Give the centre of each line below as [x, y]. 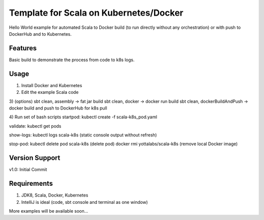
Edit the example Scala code [50, 92]
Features [23, 48]
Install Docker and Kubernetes [52, 85]
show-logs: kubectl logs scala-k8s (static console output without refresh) [83, 135]
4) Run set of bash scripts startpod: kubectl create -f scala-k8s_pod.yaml [83, 117]
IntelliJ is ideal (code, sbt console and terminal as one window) [85, 202]
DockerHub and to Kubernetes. [40, 34]
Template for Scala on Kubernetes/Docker [96, 13]
